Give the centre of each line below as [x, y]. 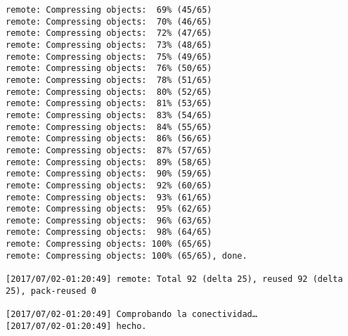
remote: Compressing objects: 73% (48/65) [109, 45]
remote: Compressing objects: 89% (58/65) [109, 162]
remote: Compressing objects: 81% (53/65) [109, 104]
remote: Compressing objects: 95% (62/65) [109, 209]
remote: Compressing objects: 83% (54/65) [109, 115]
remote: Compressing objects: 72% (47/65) [109, 33]
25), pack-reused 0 [51, 291]
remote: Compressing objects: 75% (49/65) [109, 57]
